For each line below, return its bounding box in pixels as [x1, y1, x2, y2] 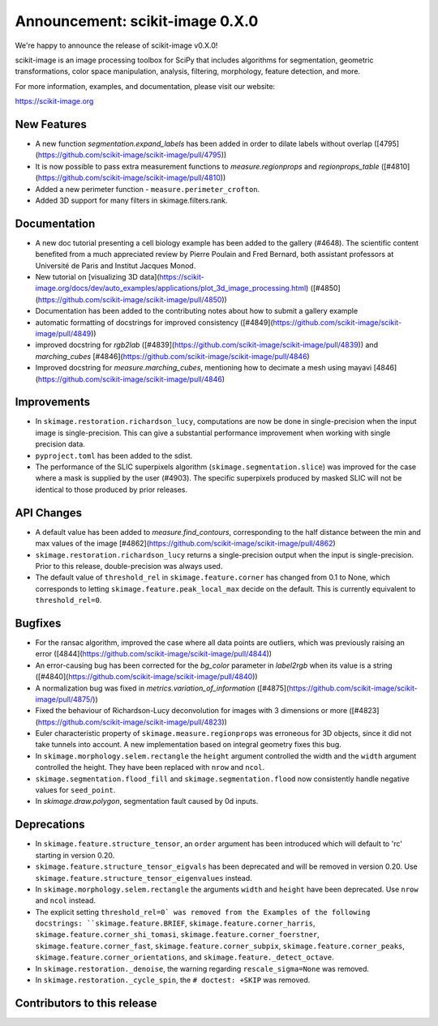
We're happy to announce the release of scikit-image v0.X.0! [15, 41, 218, 50]
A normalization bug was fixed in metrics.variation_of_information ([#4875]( [35, 683, 290, 693]
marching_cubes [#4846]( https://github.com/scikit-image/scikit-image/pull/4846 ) [35, 351, 310, 361]
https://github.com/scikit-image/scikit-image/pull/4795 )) [37, 150, 227, 160]
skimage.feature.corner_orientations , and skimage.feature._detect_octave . [35, 952, 334, 962]
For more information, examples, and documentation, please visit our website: [15, 81, 276, 91]
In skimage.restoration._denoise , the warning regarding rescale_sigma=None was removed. [35, 964, 369, 973]
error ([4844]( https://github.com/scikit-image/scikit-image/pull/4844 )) [35, 649, 272, 659]
